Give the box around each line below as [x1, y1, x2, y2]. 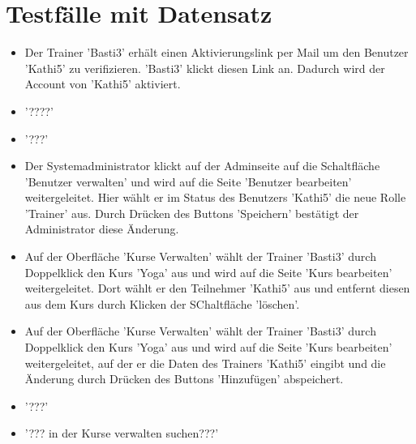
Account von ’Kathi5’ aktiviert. [24, 75, 181, 92]
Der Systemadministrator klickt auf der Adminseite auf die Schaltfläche [24, 157, 380, 174]
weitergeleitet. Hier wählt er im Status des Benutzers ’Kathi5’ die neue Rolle [24, 189, 406, 206]
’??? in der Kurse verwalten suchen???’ [24, 425, 219, 442]
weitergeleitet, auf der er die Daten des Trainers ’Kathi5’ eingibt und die [24, 354, 386, 371]
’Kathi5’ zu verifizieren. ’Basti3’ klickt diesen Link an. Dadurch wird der [24, 59, 385, 76]
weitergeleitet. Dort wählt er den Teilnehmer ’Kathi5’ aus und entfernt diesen [24, 280, 410, 297]
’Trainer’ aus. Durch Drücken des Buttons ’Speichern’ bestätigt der [24, 204, 359, 221]
